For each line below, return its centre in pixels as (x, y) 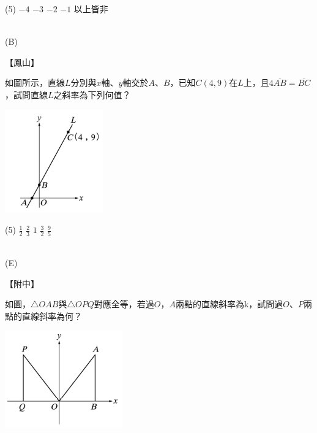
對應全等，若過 (124, 304)
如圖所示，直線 (35, 82)
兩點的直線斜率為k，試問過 (229, 304)
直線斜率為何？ (52, 316)
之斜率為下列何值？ (92, 94)
